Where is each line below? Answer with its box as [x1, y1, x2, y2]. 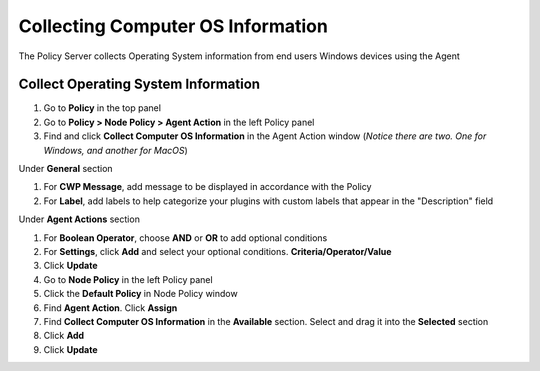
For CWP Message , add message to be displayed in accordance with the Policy [43, 181, 372, 193]
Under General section [18, 163, 114, 175]
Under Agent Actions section [18, 213, 140, 225]
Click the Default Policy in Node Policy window [43, 288, 239, 300]
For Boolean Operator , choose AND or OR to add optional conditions [43, 231, 328, 244]
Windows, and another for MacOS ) [43, 144, 189, 156]
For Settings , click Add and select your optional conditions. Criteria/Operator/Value [43, 245, 392, 257]
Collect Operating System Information [18, 76, 260, 93]
